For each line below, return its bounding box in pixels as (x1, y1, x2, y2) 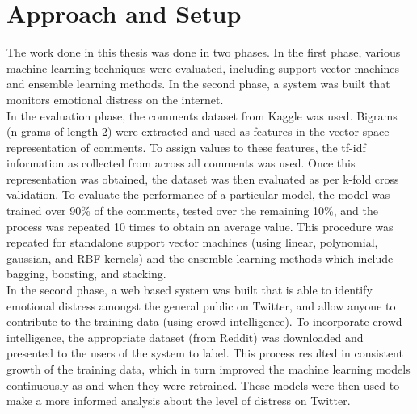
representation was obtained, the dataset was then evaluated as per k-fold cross (6, 170, 399, 187)
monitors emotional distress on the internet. (6, 91, 224, 108)
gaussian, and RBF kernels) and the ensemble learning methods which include (6, 249, 394, 266)
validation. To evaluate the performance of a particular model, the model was (6, 186, 390, 203)
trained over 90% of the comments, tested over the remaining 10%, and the (6, 202, 378, 219)
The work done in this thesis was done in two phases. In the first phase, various (6, 44, 401, 61)
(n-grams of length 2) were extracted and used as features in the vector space (6, 123, 390, 140)
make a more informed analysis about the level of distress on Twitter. (6, 392, 351, 409)
